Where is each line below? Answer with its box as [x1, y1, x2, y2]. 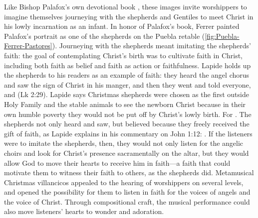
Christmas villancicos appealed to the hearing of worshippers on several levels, [4, 177, 244, 187]
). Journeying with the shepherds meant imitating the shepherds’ [52, 40, 251, 51]
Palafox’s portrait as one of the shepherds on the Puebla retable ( [4, 30, 205, 41]
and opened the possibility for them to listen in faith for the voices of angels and [4, 187, 251, 197]
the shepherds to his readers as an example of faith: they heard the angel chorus [4, 70, 250, 80]
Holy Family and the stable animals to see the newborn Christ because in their [4, 99, 246, 109]
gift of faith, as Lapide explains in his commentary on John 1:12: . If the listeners [4, 128, 253, 138]
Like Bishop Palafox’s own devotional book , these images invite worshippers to [4, 1, 247, 11]
